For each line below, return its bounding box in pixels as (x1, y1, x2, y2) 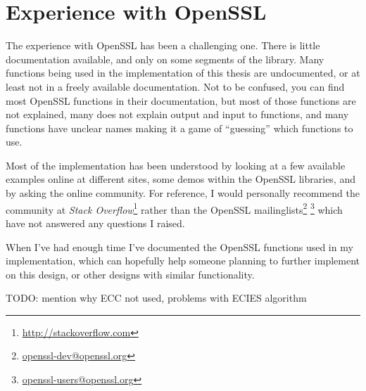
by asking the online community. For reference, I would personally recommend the (6, 186, 360, 200)
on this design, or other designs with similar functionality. (6, 267, 255, 281)
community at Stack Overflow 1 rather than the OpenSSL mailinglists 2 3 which (6, 200, 343, 217)
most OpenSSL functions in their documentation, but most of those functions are (6, 93, 356, 108)
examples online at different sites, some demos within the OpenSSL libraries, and (6, 172, 355, 186)
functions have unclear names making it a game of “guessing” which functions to (6, 120, 353, 135)
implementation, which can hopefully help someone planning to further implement (6, 253, 360, 268)
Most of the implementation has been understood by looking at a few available (6, 158, 346, 172)
